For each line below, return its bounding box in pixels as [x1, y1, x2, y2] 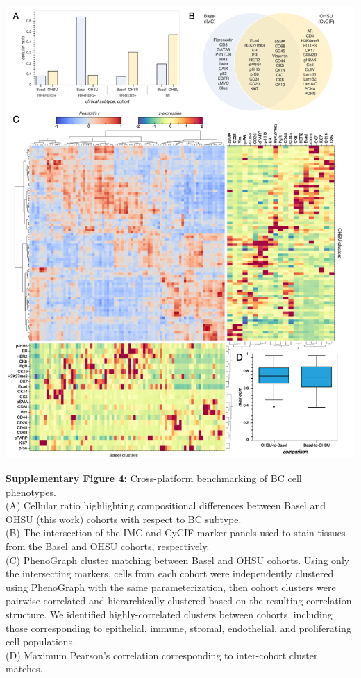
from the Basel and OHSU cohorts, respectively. [6, 539, 210, 554]
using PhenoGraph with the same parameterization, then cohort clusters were [6, 579, 336, 594]
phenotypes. [6, 484, 56, 499]
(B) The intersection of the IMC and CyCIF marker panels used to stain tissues [6, 525, 346, 540]
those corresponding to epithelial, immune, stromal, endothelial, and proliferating [6, 620, 351, 635]
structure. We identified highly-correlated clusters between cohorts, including [6, 606, 333, 621]
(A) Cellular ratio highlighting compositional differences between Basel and [6, 498, 326, 513]
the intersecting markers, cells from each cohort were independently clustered [6, 566, 334, 581]
